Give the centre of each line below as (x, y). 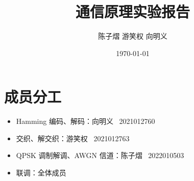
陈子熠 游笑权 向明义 (133, 36)
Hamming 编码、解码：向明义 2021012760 (86, 121)
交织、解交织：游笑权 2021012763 (73, 138)
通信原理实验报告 (132, 11)
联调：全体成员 (41, 173)
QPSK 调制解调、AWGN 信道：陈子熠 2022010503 (100, 155)
